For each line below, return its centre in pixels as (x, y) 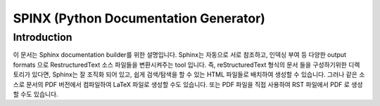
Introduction (43, 37)
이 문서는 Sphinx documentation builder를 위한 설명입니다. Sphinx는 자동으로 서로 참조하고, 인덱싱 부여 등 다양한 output (179, 55)
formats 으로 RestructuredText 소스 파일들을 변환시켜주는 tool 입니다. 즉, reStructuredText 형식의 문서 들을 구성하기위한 (180, 65)
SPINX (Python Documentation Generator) (139, 18)
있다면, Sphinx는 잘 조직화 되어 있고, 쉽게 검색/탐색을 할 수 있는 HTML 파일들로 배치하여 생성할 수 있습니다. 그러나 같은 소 (198, 74)
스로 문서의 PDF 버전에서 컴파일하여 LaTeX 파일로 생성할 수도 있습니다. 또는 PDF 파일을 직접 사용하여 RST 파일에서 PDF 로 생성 (188, 84)
